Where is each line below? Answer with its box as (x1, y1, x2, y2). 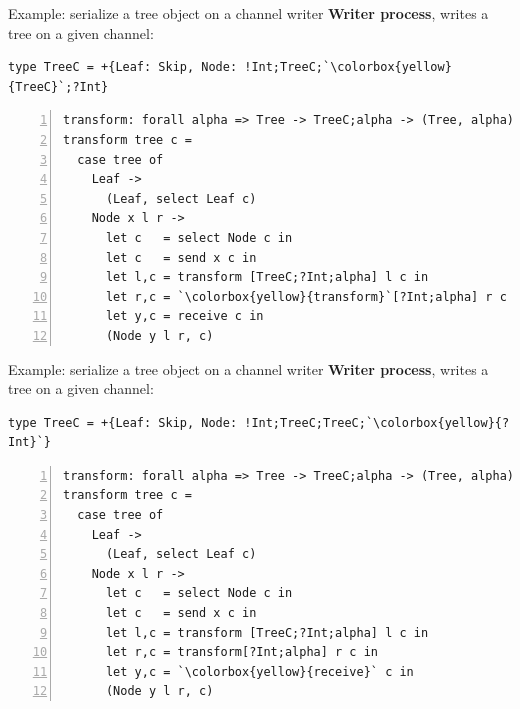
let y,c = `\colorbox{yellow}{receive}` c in (105, 664, 414, 679)
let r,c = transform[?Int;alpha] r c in (105, 645, 378, 660)
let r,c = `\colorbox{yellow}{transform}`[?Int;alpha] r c (105, 289, 507, 304)
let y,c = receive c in (105, 309, 264, 324)
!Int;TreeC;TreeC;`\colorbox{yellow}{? (244, 415, 510, 430)
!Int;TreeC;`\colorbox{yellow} (244, 60, 452, 75)
